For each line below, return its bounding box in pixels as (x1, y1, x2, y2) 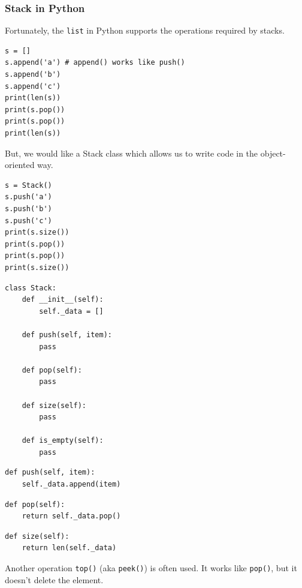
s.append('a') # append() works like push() (5, 58, 185, 67)
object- (260, 146, 286, 159)
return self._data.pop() (22, 512, 121, 521)
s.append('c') (5, 82, 61, 91)
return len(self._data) (22, 544, 117, 553)
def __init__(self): (22, 295, 104, 304)
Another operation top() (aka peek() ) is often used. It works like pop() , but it (5, 562, 297, 574)
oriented (5, 158, 35, 171)
